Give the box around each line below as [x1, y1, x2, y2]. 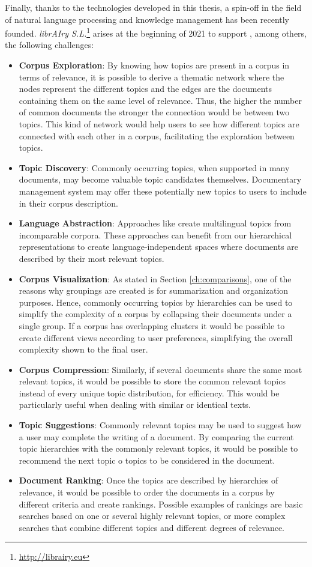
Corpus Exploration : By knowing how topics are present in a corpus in [19, 59, 290, 71]
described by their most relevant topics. [19, 252, 164, 264]
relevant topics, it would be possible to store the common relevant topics [19, 375, 286, 387]
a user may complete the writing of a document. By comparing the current [19, 430, 294, 443]
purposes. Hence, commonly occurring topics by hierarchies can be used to [19, 296, 293, 308]
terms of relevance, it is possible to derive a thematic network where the [19, 70, 284, 83]
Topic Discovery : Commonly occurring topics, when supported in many [19, 161, 290, 174]
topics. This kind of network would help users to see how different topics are [19, 118, 299, 130]
